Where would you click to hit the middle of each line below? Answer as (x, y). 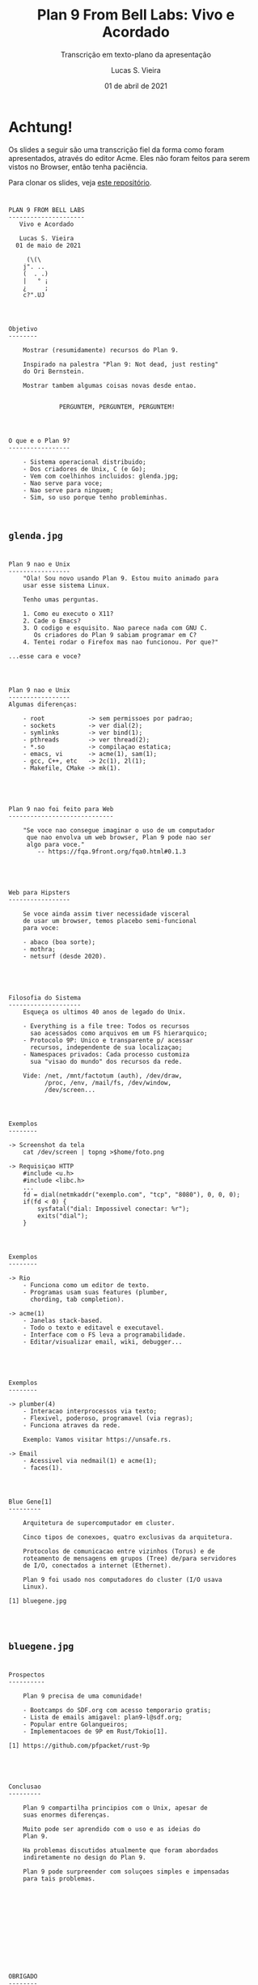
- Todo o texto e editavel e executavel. (93, 1328)
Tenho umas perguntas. (61, 599)
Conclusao (25, 1787)
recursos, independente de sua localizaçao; (106, 1047)
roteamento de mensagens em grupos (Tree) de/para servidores (130, 1559)
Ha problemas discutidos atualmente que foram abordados (121, 1851)
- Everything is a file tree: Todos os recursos (106, 1026)
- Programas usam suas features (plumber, (95, 1292)
